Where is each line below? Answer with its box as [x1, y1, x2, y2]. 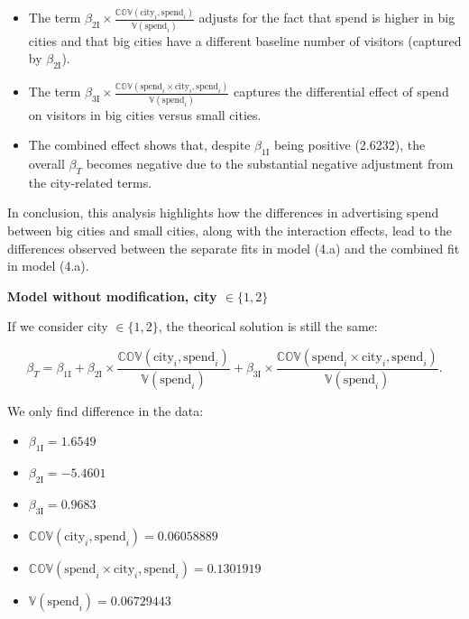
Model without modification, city [7, 286, 217, 305]
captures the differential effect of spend [234, 82, 449, 101]
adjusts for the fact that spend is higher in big [198, 8, 455, 27]
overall [28, 154, 65, 173]
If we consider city [7, 317, 108, 336]
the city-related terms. [28, 172, 152, 191]
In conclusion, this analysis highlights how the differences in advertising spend [7, 203, 439, 222]
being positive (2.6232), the [273, 135, 426, 154]
